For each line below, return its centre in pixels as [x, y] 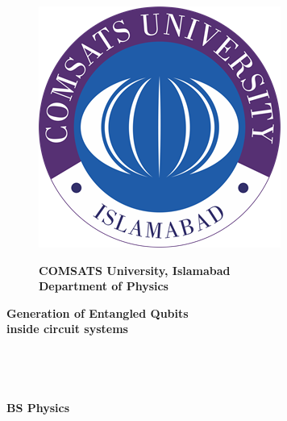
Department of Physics [104, 286]
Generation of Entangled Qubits [98, 313]
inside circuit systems [67, 329]
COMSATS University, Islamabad [135, 270]
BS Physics [38, 408]
